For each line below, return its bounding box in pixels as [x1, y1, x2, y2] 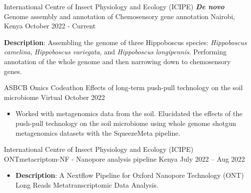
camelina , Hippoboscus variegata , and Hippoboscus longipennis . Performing [4, 47, 227, 57]
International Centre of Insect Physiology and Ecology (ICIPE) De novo [4, 1, 225, 11]
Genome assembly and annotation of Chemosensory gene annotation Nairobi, [4, 11, 235, 21]
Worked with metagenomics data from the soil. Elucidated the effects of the [15, 108, 243, 119]
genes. [4, 66, 22, 76]
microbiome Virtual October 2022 [4, 92, 105, 102]
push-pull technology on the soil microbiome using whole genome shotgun [15, 118, 236, 128]
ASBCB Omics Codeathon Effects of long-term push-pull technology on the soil [4, 82, 243, 93]
